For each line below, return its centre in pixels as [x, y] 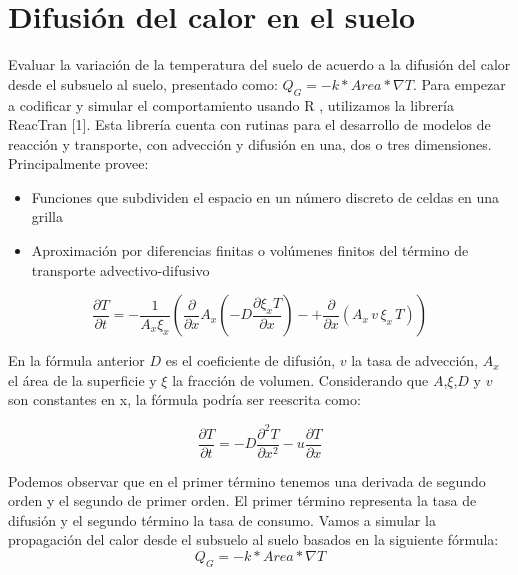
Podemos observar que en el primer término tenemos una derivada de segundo [247, 480]
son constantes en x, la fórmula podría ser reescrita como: [184, 399]
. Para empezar [459, 83]
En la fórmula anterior [76, 360]
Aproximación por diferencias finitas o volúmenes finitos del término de [250, 250]
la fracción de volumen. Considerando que [300, 379]
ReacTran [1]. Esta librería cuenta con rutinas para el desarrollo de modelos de [249, 124]
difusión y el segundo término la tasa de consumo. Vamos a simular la [222, 519]
